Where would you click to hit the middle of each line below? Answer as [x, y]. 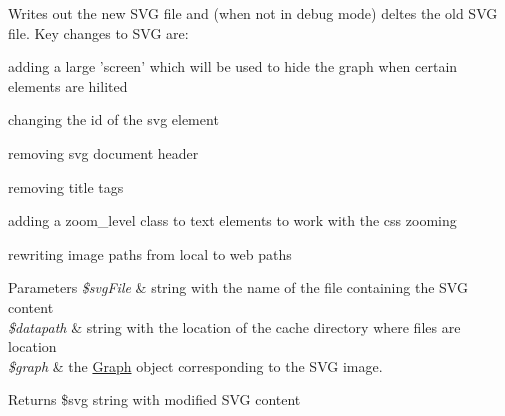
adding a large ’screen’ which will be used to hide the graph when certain [233, 66]
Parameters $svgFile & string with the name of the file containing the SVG [238, 287]
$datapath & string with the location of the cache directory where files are [234, 326]
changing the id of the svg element [113, 119]
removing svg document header [103, 152]
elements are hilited [68, 85]
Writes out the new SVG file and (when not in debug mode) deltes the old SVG [253, 13]
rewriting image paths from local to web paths [150, 253]
